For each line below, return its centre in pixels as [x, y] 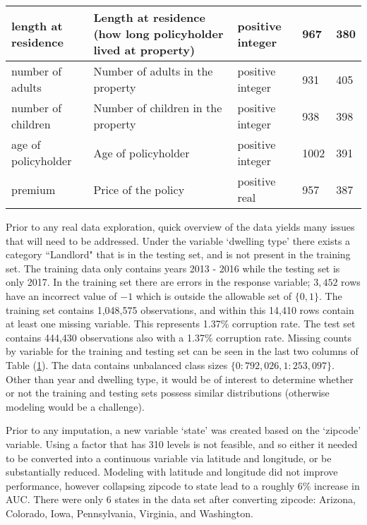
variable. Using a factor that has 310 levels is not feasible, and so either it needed [182, 443]
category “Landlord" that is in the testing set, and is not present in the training [178, 254]
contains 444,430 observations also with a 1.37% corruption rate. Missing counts [179, 337]
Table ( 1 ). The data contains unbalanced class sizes [117, 364]
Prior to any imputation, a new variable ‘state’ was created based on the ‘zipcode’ [183, 430]
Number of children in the [158, 108]
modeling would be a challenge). [75, 406]
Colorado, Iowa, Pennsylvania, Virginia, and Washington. [130, 513]
